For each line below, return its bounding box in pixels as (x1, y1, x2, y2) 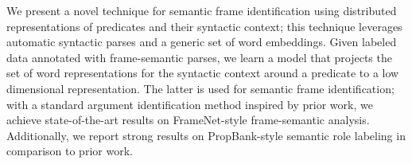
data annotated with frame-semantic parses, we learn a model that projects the (6, 49, 392, 65)
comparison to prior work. (6, 143, 133, 159)
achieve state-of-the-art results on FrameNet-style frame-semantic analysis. (6, 111, 370, 128)
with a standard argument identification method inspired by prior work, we (6, 96, 373, 112)
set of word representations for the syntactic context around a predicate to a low (6, 64, 399, 81)
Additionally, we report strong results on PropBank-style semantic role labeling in (6, 127, 406, 143)
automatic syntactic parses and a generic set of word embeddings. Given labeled (6, 33, 397, 50)
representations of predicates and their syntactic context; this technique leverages (6, 18, 402, 34)
